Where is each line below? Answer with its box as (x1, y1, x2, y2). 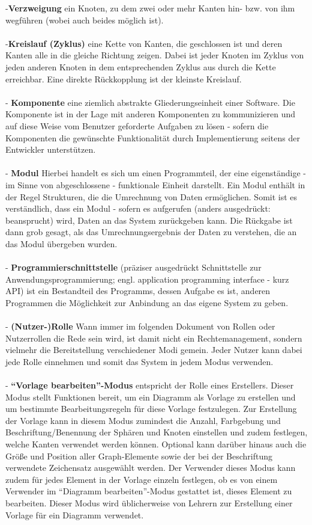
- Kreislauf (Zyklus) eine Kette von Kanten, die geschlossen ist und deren (5, 37, 283, 49)
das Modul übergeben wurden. (5, 237, 118, 250)
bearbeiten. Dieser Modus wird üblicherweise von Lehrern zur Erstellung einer (5, 496, 293, 509)
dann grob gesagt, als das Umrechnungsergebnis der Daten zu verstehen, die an (5, 226, 297, 238)
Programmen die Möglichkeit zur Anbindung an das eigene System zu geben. (5, 296, 289, 309)
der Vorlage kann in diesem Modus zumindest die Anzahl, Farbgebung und (5, 414, 281, 426)
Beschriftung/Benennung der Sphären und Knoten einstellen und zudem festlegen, (5, 426, 308, 438)
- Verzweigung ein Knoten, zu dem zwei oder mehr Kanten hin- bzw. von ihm (5, 2, 295, 14)
